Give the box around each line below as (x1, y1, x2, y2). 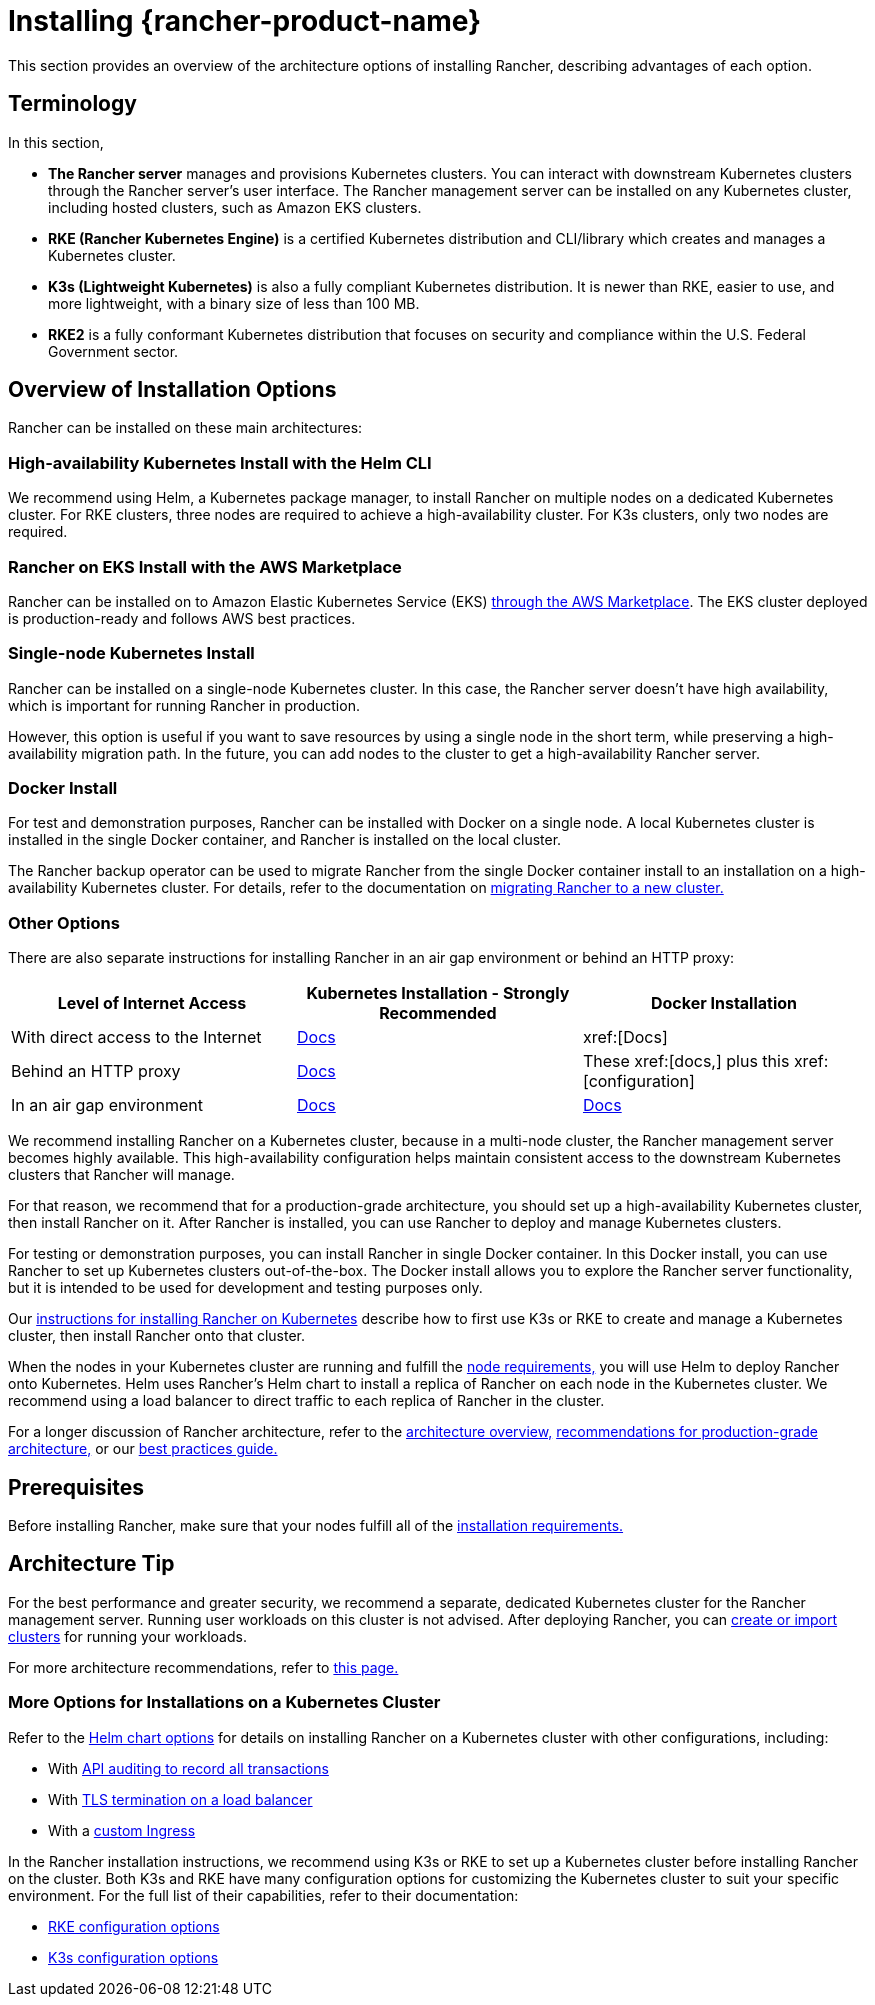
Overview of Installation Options (8, 377, 337, 403)
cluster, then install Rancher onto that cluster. (8, 1327, 306, 1345)
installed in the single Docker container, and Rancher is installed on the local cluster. (8, 831, 562, 849)
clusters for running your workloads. (8, 1627, 247, 1645)
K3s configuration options (48, 1948, 219, 1966)
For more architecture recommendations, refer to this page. (8, 1658, 399, 1676)
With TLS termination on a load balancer (48, 1790, 313, 1808)
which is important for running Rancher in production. (8, 696, 360, 714)
